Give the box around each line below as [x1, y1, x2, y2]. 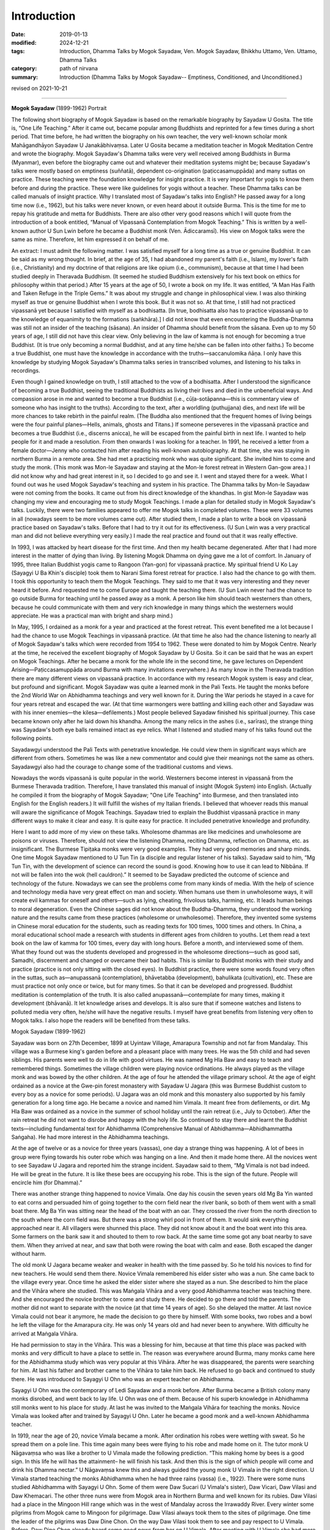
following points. [11, 734, 53, 742]
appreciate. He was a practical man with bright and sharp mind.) [11, 612, 174, 619]
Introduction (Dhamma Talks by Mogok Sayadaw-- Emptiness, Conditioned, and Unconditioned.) [59, 73, 302, 81]
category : [11, 65, 37, 72]
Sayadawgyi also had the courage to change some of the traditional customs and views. [11, 763, 233, 771]
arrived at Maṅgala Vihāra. [11, 1330, 78, 1337]
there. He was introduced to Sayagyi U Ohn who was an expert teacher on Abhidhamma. [11, 1375, 235, 1383]
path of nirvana [59, 65, 98, 72]
